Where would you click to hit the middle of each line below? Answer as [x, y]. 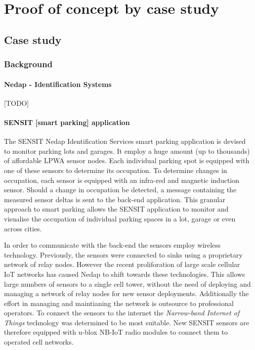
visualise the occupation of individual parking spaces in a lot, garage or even [120, 218]
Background [28, 64]
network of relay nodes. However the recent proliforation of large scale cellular [122, 264]
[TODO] [17, 103]
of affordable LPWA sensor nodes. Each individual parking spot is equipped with [127, 160]
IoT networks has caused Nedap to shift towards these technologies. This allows [125, 274]
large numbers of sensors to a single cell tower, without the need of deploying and [127, 284]
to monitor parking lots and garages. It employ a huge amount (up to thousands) [127, 151]
